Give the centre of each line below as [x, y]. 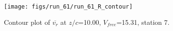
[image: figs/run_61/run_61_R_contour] [68, 7]
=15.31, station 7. [143, 22]
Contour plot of [27, 22]
